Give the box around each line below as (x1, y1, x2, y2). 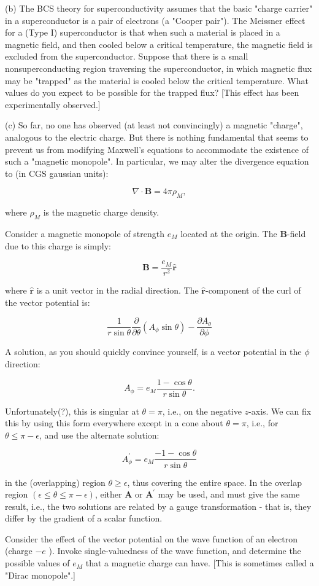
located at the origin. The (180, 227, 277, 240)
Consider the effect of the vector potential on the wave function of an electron (5, 532, 298, 545)
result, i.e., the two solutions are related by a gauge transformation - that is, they (5, 499, 312, 512)
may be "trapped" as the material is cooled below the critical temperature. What (5, 74, 309, 87)
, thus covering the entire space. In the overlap (127, 475, 302, 488)
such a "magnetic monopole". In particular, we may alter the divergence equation (5, 155, 309, 168)
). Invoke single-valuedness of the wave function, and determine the (48, 544, 301, 557)
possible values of (5, 557, 70, 569)
